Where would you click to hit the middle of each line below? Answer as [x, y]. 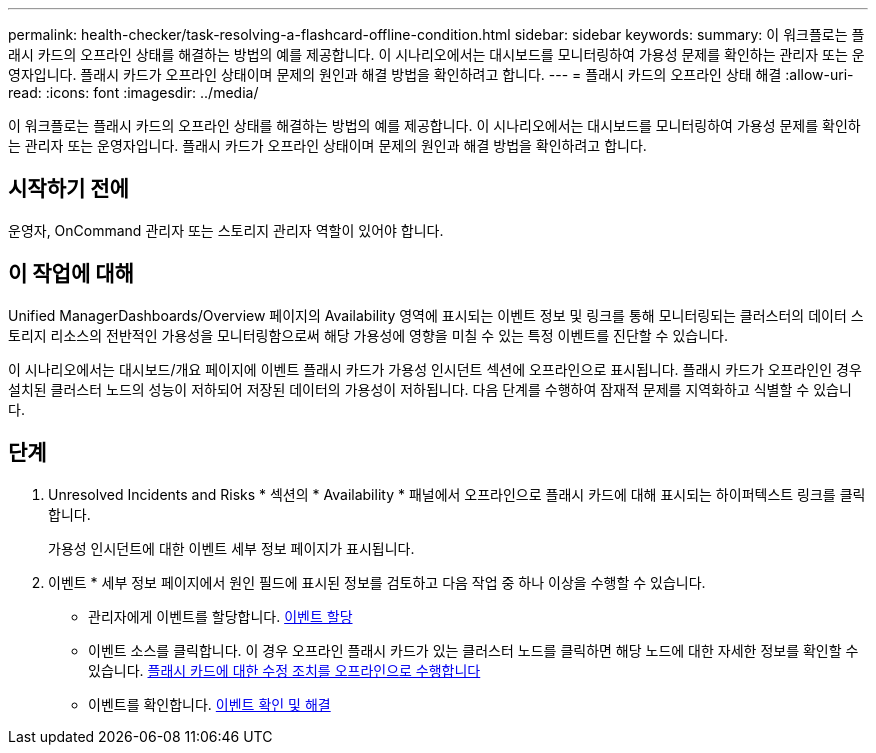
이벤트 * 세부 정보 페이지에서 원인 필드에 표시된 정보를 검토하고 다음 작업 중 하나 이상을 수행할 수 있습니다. [377, 582]
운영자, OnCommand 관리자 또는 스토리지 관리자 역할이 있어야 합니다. [226, 230]
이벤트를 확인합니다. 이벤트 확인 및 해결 [209, 704]
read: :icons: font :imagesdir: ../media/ [133, 92]
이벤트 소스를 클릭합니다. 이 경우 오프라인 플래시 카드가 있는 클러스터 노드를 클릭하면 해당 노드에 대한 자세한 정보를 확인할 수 [473, 650]
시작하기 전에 [68, 189]
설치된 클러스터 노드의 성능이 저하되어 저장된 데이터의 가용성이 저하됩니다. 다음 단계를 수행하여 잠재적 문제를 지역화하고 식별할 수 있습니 [430, 389]
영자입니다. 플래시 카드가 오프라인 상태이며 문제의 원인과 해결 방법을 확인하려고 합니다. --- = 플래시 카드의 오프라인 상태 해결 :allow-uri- [431, 74]
